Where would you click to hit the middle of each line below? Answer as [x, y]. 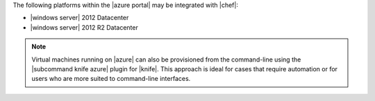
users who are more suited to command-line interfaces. [111, 79]
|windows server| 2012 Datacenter [80, 18]
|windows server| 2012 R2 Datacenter [84, 27]
